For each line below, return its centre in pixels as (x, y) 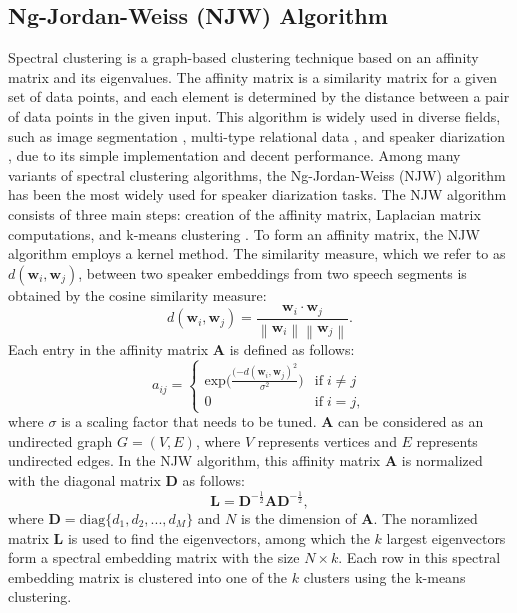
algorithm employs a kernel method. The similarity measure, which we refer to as (257, 253)
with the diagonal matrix (84, 480)
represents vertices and (327, 440)
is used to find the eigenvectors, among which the (218, 537)
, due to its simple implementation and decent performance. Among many (234, 155)
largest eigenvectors (446, 537)
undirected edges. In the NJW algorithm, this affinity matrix (194, 460)
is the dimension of (298, 517)
